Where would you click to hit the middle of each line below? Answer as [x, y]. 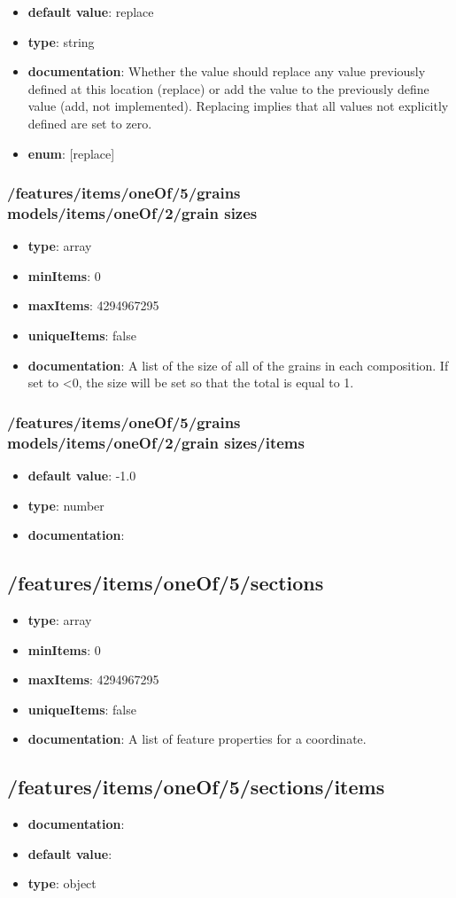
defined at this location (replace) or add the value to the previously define [228, 88]
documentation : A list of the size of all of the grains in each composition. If [238, 365]
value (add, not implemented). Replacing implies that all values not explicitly [238, 106]
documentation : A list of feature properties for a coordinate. [197, 739]
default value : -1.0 [82, 475]
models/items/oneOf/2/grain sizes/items [156, 442]
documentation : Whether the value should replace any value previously [227, 71]
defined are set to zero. [90, 123]
